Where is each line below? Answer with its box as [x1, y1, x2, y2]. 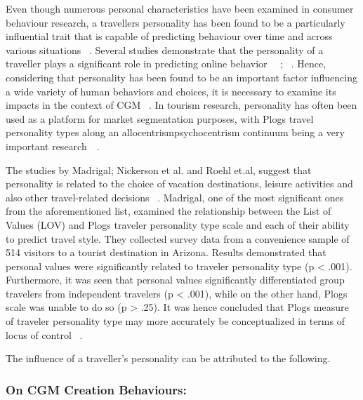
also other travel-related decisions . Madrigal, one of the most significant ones [6, 189, 344, 204]
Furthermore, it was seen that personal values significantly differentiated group [6, 272, 345, 287]
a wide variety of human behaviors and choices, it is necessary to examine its [6, 84, 336, 98]
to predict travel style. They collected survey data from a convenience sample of [6, 231, 350, 246]
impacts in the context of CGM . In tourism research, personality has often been [6, 98, 357, 112]
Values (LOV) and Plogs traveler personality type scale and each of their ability [6, 217, 350, 232]
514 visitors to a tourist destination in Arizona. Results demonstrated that [6, 245, 326, 260]
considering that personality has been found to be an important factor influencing [6, 69, 357, 84]
